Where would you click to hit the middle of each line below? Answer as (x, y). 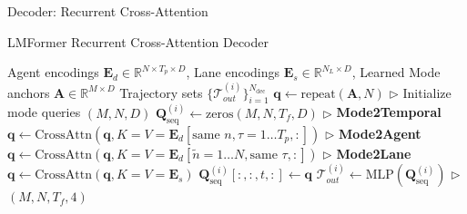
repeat (318, 94)
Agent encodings (53, 72)
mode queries (44, 112)
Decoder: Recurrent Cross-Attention (108, 11)
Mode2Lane (374, 153)
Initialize (427, 92)
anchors (29, 92)
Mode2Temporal (389, 112)
